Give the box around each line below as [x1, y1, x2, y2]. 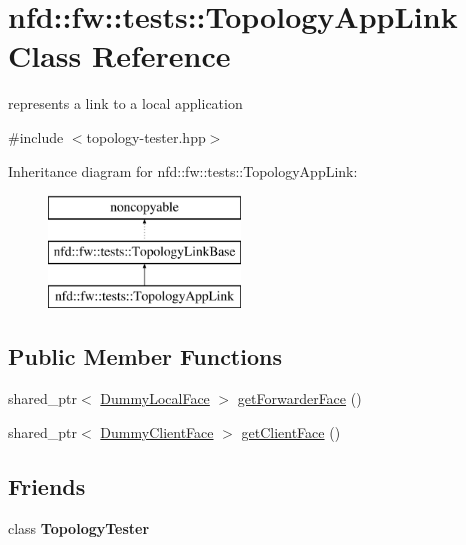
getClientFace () [241, 421, 341, 442]
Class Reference [8, 35, 231, 76]
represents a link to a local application [8, 93, 243, 114]
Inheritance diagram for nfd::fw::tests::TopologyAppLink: [8, 160, 358, 181]
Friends [8, 470, 86, 501]
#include [8, 126, 64, 147]
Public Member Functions [8, 341, 282, 372]
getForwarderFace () [237, 388, 362, 409]
